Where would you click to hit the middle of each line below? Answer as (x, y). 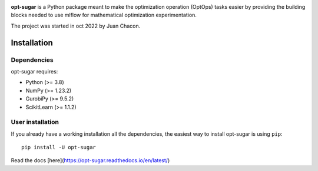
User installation (35, 122)
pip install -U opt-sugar (59, 147)
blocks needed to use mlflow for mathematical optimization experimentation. (104, 15)
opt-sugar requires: (34, 71)
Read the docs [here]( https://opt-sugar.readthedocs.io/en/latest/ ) (90, 160)
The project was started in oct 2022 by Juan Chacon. (76, 26)
